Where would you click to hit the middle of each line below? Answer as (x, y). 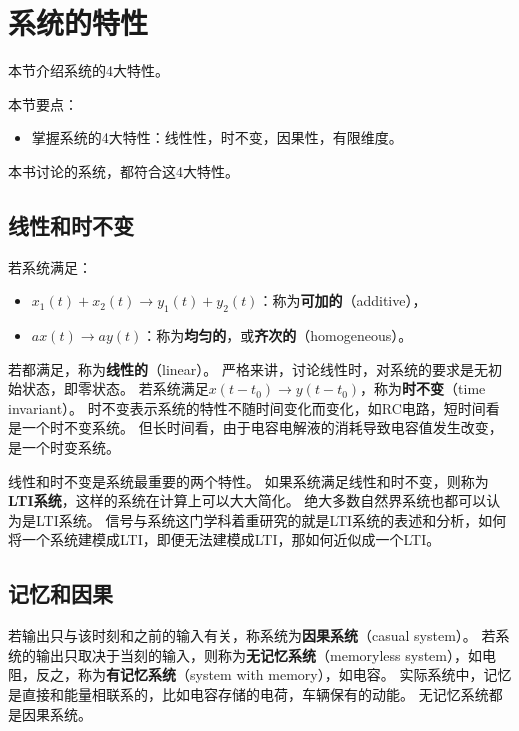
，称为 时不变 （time (423, 388)
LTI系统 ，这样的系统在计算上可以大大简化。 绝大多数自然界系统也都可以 (247, 500)
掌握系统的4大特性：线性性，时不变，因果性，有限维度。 (217, 137)
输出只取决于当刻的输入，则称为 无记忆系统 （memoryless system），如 (258, 654)
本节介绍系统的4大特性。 (88, 70)
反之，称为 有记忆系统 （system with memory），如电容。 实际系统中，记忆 (273, 674)
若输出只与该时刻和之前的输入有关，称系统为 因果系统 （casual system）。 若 (252, 635)
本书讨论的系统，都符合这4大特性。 (123, 170)
